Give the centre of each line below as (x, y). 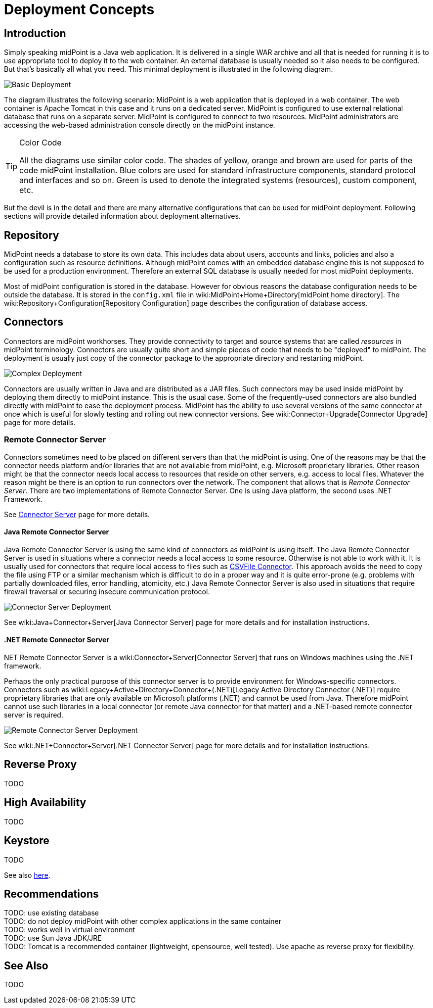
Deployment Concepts (79, 9)
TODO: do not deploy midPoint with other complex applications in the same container (143, 921)
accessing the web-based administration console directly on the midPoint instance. (140, 125)
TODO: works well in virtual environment (70, 930)
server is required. (34, 715)
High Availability (45, 803)
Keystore (27, 841)
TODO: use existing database (51, 913)
